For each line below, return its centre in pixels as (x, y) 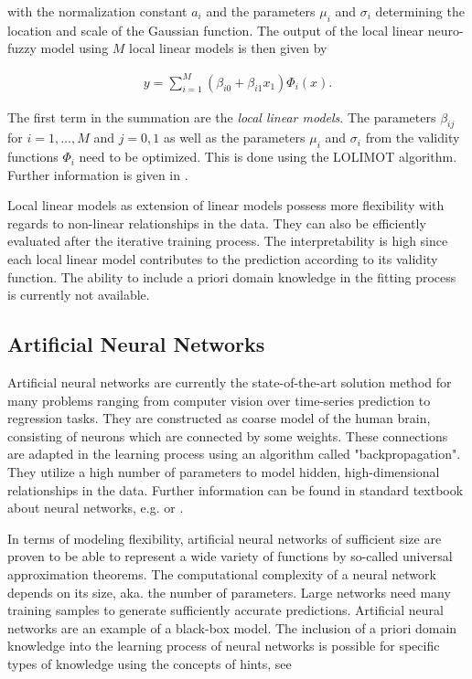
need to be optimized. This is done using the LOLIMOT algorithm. (268, 157)
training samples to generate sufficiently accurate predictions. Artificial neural (225, 610)
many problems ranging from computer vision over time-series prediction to (219, 400)
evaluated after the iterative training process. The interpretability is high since (228, 241)
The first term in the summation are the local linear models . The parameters (222, 117)
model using (75, 48)
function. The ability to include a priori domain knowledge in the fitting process (232, 276)
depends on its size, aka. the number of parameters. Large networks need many (229, 592)
